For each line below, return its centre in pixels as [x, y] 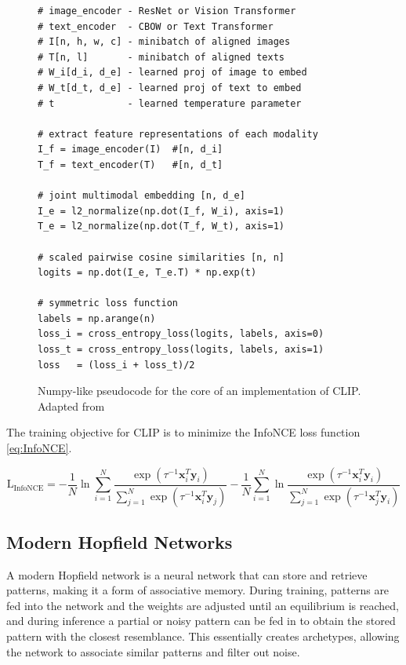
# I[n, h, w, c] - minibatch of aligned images [164, 42]
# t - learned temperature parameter [170, 103]
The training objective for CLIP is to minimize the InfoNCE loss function [183, 432]
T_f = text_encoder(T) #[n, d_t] [130, 164]
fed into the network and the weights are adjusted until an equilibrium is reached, [203, 605]
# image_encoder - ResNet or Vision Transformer [167, 11]
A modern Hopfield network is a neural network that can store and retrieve [187, 574]
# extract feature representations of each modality [178, 134]
